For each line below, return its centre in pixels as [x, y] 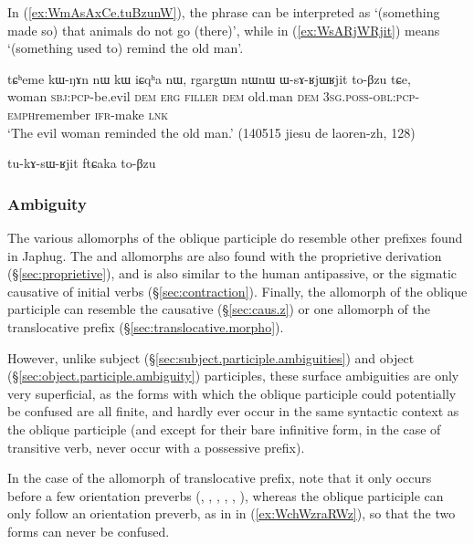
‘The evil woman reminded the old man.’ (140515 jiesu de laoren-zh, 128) [211, 132]
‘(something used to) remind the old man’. [126, 48]
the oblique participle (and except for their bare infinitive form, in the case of [224, 429]
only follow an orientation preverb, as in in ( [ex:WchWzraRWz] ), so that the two [232, 513]
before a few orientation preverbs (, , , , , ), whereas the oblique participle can [226, 495]
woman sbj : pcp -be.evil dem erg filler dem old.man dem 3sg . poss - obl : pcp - [214, 96]
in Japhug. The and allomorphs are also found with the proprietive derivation [225, 255]
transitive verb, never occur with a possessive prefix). [156, 447]
